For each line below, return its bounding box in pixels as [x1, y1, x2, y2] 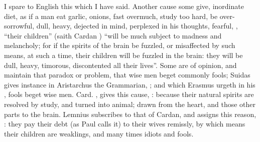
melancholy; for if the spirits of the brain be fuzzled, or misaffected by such [4, 40, 235, 50]
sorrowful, [4, 20, 35, 31]
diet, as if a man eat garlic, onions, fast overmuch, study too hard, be [4, 10, 218, 21]
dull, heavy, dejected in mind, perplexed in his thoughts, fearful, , [36, 20, 238, 31]
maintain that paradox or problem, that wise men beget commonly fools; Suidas [4, 69, 250, 80]
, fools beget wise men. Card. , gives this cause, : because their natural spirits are [4, 89, 254, 99]
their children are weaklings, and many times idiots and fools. [4, 128, 194, 138]
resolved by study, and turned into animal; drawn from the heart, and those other [4, 98, 256, 109]
